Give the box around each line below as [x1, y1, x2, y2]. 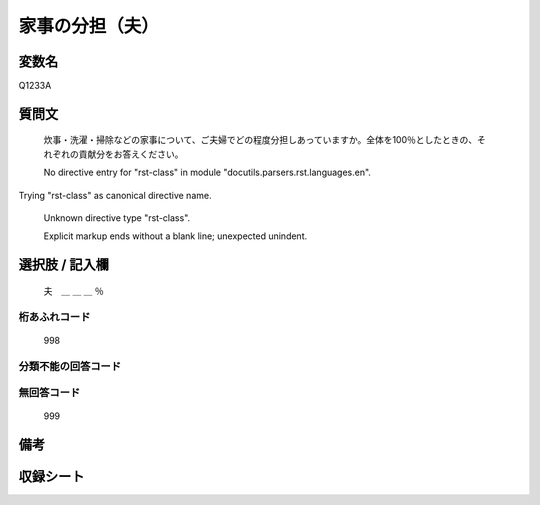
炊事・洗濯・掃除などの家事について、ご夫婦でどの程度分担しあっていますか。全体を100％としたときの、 [43, 134, 478, 146]
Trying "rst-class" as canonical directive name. [18, 189, 212, 201]
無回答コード [18, 386, 81, 400]
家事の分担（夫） [18, 15, 160, 37]
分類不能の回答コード [18, 359, 122, 373]
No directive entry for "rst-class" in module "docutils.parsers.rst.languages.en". [43, 166, 372, 179]
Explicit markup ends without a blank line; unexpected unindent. [43, 230, 308, 242]
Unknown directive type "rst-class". [43, 212, 191, 224]
